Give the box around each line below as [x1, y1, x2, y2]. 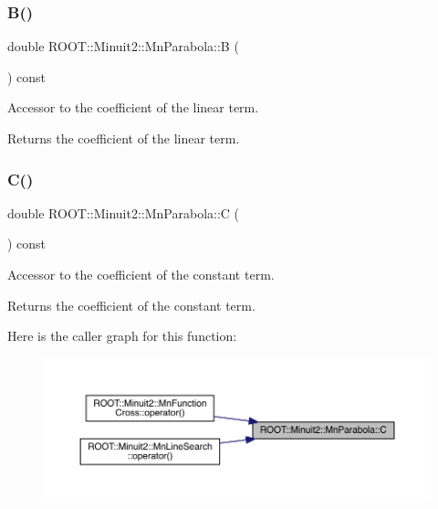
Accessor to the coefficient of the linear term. [7, 98, 259, 117]
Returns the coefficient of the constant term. [7, 295, 255, 314]
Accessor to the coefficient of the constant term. [7, 265, 275, 283]
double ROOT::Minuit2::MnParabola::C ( [7, 203, 240, 222]
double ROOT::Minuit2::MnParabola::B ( [7, 37, 239, 56]
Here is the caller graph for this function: [7, 326, 237, 345]
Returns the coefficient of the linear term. [7, 129, 240, 147]
